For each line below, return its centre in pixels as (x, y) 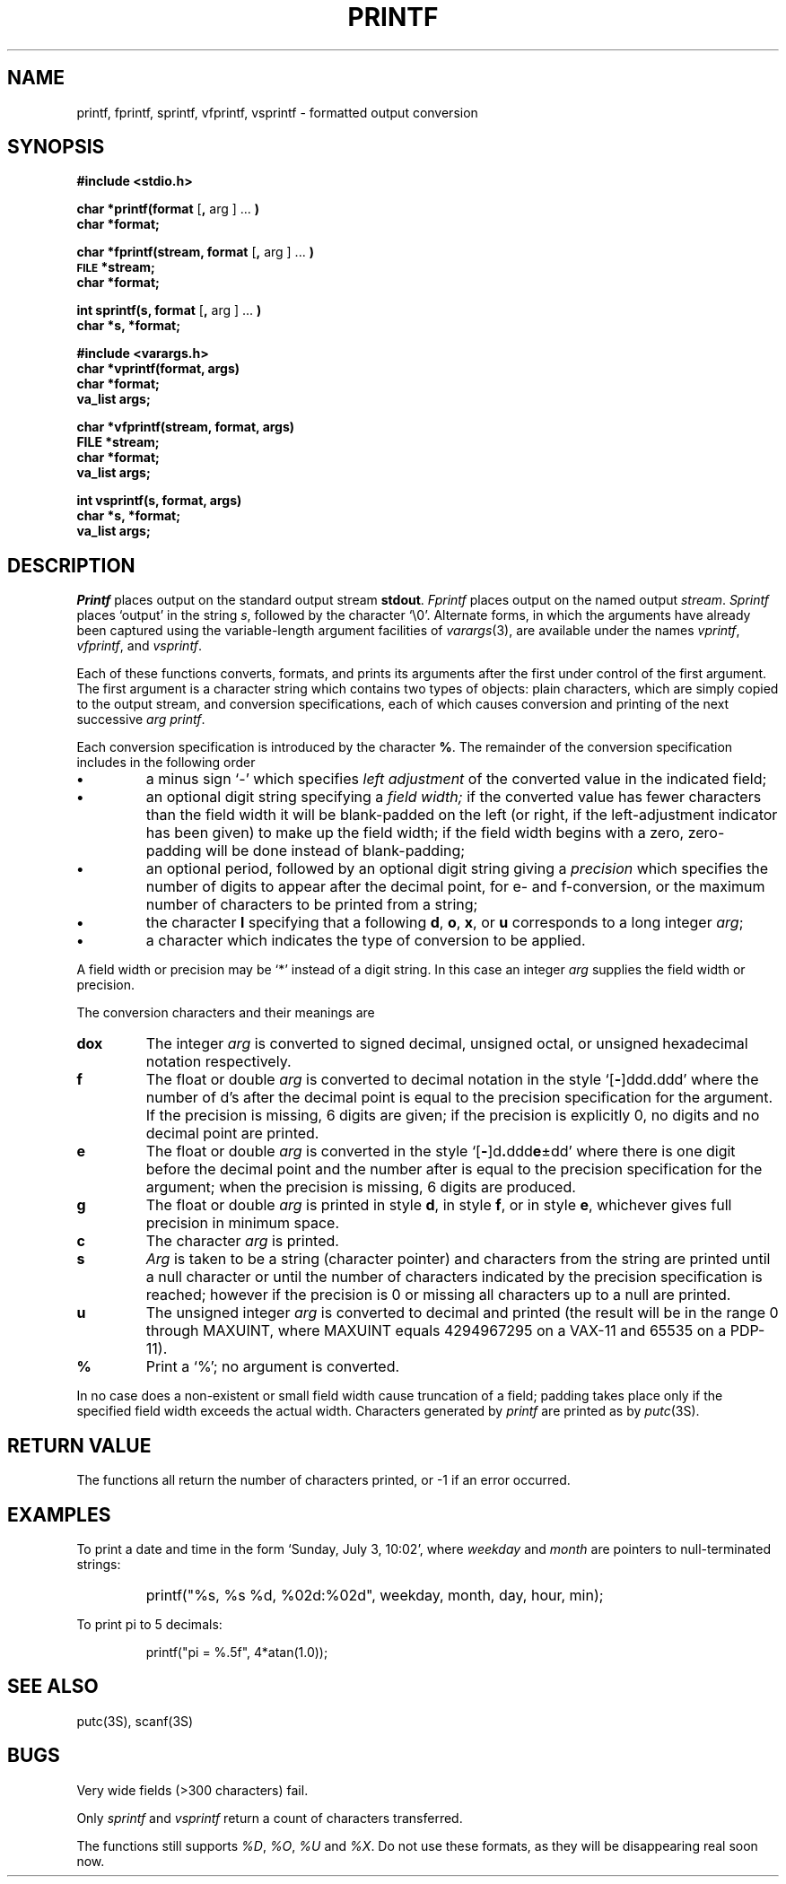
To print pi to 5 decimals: (149, 1624)
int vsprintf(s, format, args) (159, 501)
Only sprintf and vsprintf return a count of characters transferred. (270, 1818)
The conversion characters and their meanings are (226, 1013)
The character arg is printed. (242, 1241)
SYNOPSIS (56, 147)
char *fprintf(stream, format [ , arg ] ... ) (195, 252)
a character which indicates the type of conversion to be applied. (366, 941)
